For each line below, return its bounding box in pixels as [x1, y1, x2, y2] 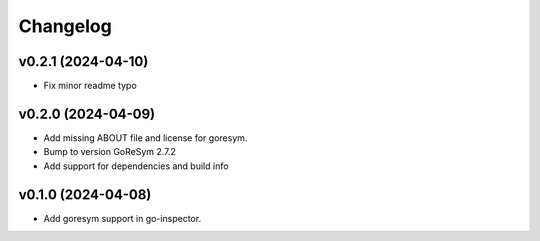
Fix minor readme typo [43, 80, 137, 92]
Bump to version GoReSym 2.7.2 [43, 146, 177, 158]
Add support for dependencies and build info [43, 160, 229, 172]
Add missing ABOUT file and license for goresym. [43, 131, 248, 144]
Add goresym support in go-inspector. [43, 212, 202, 224]
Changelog [18, 15, 112, 37]
